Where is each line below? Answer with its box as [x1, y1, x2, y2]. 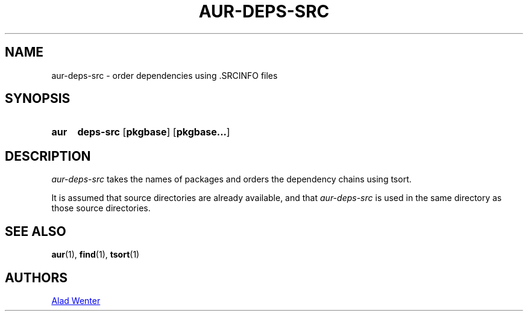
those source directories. [51, 203, 151, 214]
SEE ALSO [5, 223, 66, 239]
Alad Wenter [51, 295, 101, 306]
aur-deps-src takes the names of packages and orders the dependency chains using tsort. [51, 174, 412, 185]
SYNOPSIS [5, 91, 71, 107]
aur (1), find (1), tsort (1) [51, 249, 140, 260]
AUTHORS [5, 270, 68, 285]
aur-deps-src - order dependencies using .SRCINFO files [51, 70, 278, 81]
